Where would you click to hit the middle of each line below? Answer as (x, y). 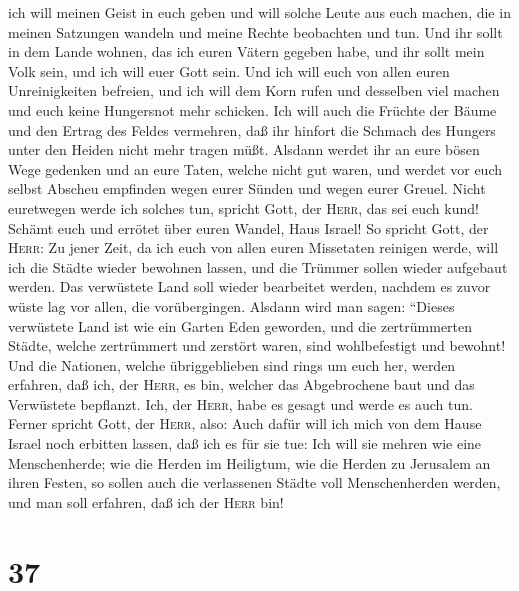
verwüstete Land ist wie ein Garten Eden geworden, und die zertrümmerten (240, 325)
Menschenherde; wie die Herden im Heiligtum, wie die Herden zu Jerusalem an (249, 462)
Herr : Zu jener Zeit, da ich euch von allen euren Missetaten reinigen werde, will (253, 247)
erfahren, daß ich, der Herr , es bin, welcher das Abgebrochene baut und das (241, 384)
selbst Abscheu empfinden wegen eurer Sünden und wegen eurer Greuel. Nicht (247, 188)
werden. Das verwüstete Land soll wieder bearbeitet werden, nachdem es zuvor (249, 286)
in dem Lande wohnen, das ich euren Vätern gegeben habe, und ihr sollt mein (246, 51)
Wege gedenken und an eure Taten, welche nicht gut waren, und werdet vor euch (255, 168)
